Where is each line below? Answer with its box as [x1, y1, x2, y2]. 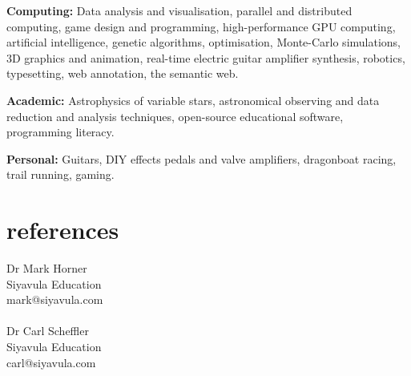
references [6, 213, 119, 246]
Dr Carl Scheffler [6, 322, 89, 339]
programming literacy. [6, 123, 115, 140]
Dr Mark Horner [6, 260, 87, 277]
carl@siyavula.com [6, 354, 96, 370]
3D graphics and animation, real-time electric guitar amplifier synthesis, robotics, [6, 49, 405, 66]
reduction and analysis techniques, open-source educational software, [6, 107, 344, 124]
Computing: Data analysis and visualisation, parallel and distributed [6, 2, 353, 18]
